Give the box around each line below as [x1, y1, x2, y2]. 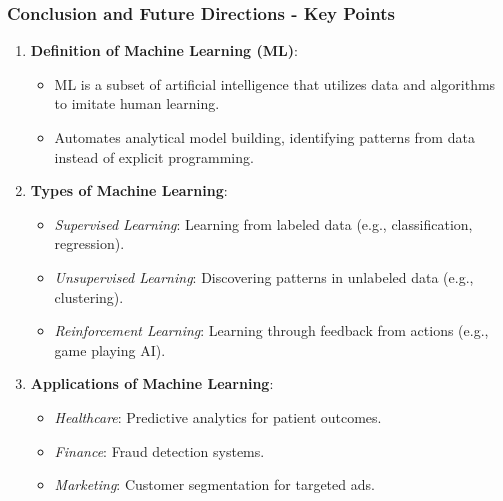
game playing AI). [54, 339, 166, 360]
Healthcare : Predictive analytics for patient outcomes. [54, 406, 382, 427]
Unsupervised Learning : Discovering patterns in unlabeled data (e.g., [54, 266, 474, 287]
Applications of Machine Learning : [30, 373, 274, 394]
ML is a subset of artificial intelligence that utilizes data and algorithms [54, 73, 496, 94]
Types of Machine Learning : [30, 180, 228, 201]
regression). [54, 233, 125, 254]
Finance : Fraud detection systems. [54, 440, 265, 461]
